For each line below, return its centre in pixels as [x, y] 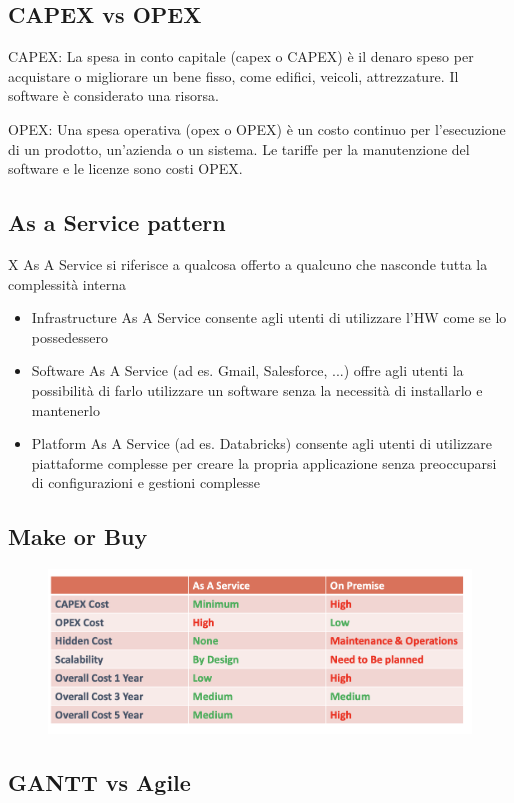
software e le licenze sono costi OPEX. [125, 168]
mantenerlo [65, 409]
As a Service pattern [117, 222]
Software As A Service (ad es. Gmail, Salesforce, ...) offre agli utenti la [247, 370]
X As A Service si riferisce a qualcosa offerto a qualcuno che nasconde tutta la [248, 263]
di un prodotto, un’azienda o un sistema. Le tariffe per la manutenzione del [239, 148]
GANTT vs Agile [99, 782]
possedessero [69, 336]
